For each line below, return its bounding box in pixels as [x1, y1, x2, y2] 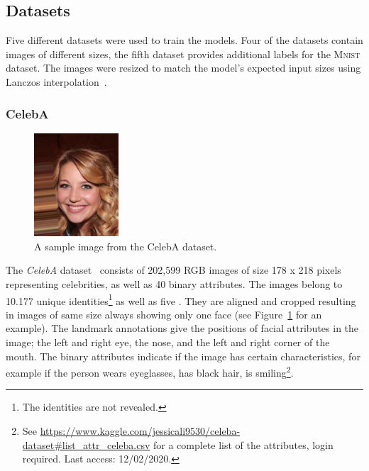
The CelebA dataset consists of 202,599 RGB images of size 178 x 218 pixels [6, 262, 341, 277]
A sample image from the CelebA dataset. [34, 238, 217, 253]
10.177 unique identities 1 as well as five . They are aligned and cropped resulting [6, 291, 356, 308]
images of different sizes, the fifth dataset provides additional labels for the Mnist [6, 46, 360, 61]
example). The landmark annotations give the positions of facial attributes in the [6, 321, 359, 336]
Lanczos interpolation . [6, 74, 107, 89]
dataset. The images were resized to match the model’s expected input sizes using [6, 60, 361, 75]
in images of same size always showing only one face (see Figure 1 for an [6, 306, 322, 321]
